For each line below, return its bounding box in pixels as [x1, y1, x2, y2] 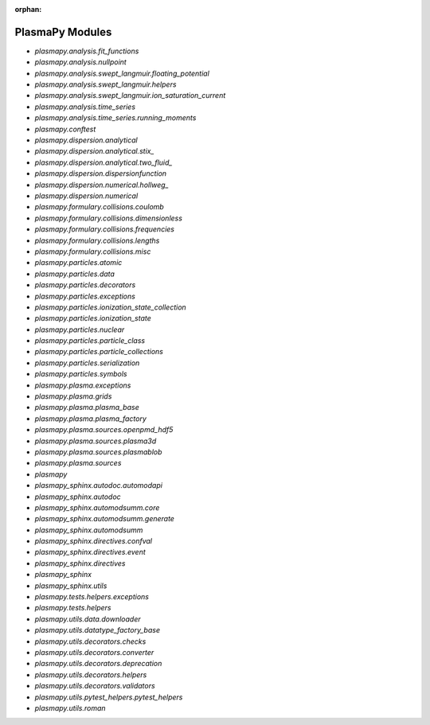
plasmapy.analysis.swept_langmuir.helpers [34, 80, 177, 89]
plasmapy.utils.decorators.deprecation [34, 659, 162, 668]
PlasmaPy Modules [14, 25, 112, 39]
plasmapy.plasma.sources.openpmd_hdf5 [34, 425, 174, 435]
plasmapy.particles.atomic [34, 258, 123, 267]
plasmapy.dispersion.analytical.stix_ [34, 146, 154, 156]
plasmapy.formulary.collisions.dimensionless [34, 213, 183, 223]
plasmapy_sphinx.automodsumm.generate [34, 514, 175, 524]
